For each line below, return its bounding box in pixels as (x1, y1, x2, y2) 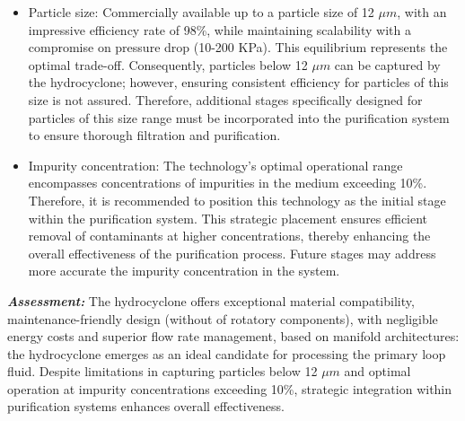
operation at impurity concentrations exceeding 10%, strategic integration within (7, 379, 452, 398)
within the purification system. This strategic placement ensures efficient (28, 208, 428, 227)
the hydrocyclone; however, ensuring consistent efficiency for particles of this (28, 73, 449, 92)
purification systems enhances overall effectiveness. (7, 397, 285, 416)
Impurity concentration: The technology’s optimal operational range (28, 155, 403, 174)
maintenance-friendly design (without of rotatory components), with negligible (7, 309, 438, 328)
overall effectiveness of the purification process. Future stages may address (28, 243, 436, 262)
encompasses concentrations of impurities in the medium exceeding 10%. (28, 173, 427, 192)
